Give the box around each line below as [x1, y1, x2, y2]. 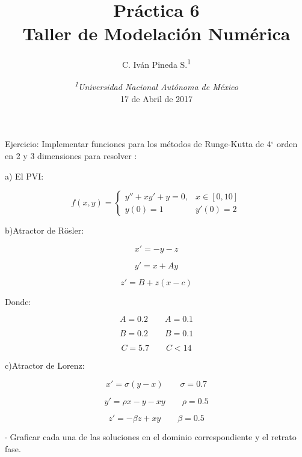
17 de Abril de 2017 [120, 92, 193, 104]
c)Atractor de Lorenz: [5, 359, 85, 372]
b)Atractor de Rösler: [5, 224, 84, 237]
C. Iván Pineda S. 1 [122, 56, 191, 70]
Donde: [5, 295, 31, 307]
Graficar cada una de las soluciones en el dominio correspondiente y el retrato [10, 430, 297, 443]
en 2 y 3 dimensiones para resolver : [5, 150, 137, 162]
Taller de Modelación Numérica [22, 21, 291, 46]
